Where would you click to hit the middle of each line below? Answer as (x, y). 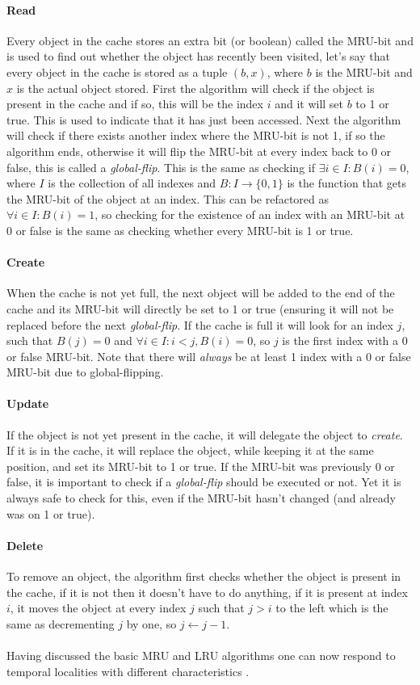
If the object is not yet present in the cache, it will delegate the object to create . (205, 434)
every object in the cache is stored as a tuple (117, 71)
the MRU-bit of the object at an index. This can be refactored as (168, 198)
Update (28, 403)
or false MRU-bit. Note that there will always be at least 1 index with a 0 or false (209, 356)
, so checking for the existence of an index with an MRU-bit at (250, 214)
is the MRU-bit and (364, 71)
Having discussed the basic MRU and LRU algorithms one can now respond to (201, 655)
